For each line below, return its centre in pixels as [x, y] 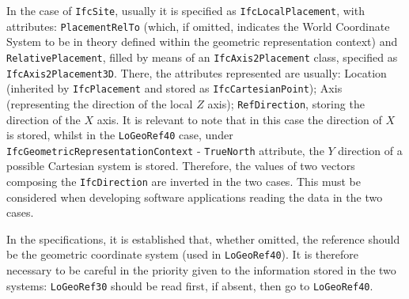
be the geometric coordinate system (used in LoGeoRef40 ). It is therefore [182, 254]
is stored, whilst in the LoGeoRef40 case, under [120, 135]
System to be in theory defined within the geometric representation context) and [202, 42]
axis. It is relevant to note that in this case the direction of [239, 119]
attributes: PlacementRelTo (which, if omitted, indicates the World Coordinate [198, 26]
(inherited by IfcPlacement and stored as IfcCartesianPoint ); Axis [174, 88]
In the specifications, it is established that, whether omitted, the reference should [203, 238]
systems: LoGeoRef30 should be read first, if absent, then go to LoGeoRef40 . [190, 285]
